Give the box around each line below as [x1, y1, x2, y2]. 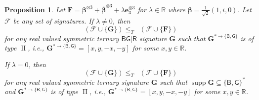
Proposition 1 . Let [4, 4, 65, 14]
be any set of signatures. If [13, 16, 93, 26]
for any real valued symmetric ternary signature [4, 76, 149, 87]
